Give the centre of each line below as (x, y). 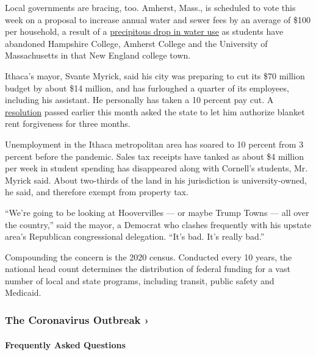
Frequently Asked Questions (65, 344)
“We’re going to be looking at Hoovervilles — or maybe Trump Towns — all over (157, 212)
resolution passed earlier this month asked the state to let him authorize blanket (155, 111)
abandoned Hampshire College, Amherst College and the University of (136, 43)
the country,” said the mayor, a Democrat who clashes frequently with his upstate (158, 224)
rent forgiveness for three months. (68, 124)
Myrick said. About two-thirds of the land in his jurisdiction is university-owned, (156, 180)
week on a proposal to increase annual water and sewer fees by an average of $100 (158, 19)
